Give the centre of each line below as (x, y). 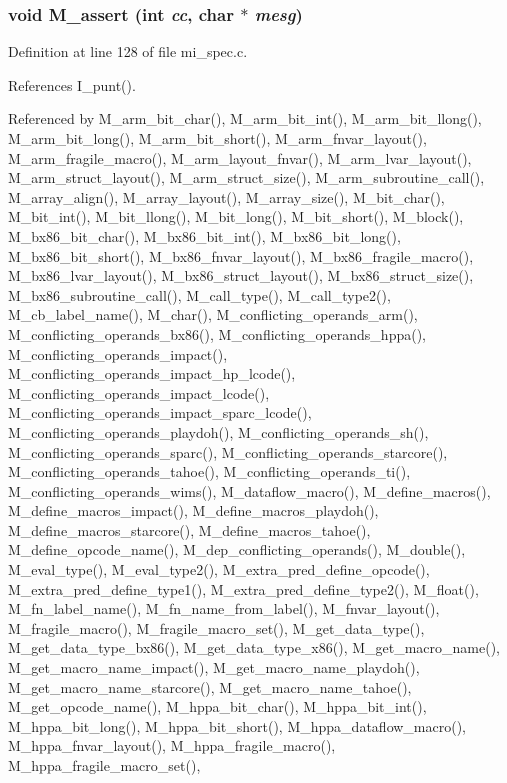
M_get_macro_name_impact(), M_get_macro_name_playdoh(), (214, 667)
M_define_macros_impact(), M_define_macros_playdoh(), (193, 510)
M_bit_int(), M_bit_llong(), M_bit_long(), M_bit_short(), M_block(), (236, 216)
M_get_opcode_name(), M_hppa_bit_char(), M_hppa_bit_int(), (217, 706)
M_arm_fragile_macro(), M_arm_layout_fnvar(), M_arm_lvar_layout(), (240, 157)
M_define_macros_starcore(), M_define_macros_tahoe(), (189, 529)
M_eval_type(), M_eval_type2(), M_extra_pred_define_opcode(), (219, 569)
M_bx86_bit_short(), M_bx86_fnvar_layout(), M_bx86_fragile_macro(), (241, 255)
